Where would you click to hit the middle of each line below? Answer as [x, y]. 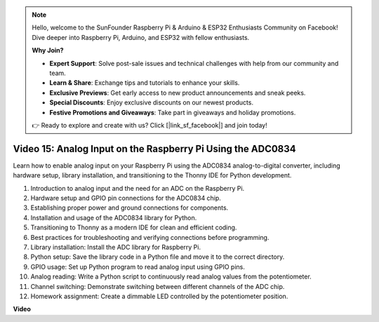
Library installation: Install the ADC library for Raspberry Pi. [116, 247]
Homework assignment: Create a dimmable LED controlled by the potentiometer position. [159, 296]
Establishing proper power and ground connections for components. [129, 208]
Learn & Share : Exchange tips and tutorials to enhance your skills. [145, 83]
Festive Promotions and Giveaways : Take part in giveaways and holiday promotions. [173, 112]
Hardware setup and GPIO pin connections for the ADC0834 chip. [126, 198]
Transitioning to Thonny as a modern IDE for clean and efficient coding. [134, 227]
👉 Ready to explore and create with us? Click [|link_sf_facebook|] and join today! [149, 125]
